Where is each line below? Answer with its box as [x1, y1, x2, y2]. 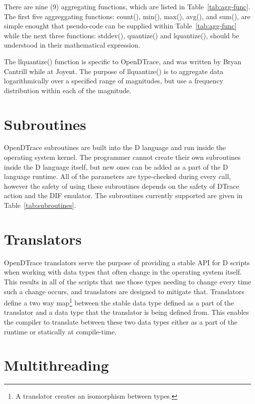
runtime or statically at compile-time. [4, 326, 117, 336]
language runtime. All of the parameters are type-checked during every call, [4, 171, 231, 181]
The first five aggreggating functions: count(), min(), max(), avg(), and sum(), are [4, 11, 251, 21]
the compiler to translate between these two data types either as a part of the [4, 316, 238, 327]
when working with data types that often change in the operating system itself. [4, 267, 242, 277]
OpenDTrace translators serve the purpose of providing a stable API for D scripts [4, 257, 250, 267]
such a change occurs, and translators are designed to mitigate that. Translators [4, 286, 244, 296]
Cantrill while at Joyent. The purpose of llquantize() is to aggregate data [4, 66, 224, 76]
